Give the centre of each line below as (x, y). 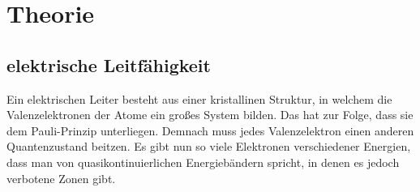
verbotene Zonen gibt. (61, 178)
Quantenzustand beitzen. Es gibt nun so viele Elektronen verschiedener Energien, (209, 146)
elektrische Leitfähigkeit (109, 64)
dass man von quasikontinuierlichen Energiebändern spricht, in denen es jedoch (203, 162)
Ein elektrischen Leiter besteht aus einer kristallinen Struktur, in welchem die (199, 98)
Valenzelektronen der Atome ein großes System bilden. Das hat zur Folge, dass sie (210, 115)
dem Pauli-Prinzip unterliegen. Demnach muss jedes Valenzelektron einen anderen (210, 130)
